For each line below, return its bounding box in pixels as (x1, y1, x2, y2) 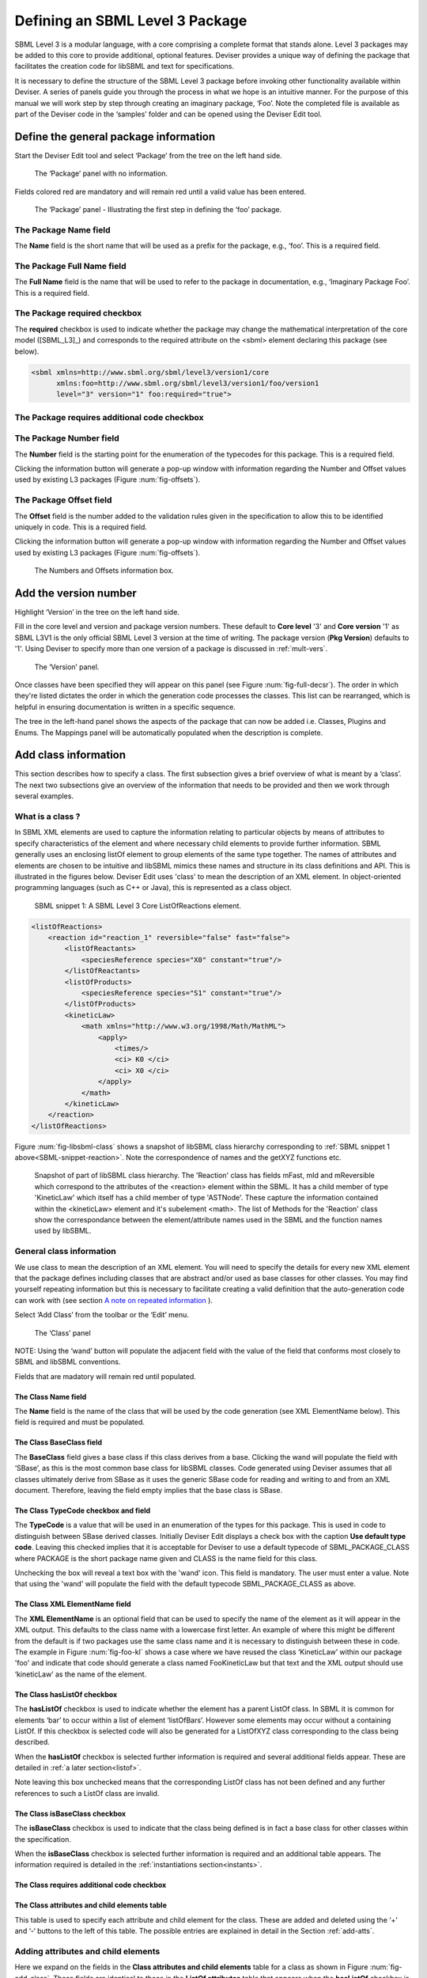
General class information (14, 1246, 116, 1257)
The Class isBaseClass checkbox (14, 1809, 127, 1818)
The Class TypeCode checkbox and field (14, 1506, 151, 1515)
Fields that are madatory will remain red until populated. (14, 1371, 197, 1381)
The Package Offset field (14, 494, 112, 506)
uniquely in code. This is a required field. (14, 522, 148, 532)
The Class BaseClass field (14, 1438, 103, 1447)
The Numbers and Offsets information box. (34, 566, 174, 575)
